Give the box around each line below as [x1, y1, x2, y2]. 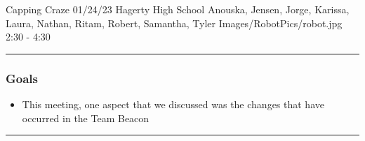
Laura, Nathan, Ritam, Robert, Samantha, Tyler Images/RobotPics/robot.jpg [6, 15, 343, 30]
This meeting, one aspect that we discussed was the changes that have [22, 97, 324, 111]
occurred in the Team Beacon [22, 110, 150, 125]
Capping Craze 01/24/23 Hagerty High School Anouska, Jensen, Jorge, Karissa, [6, 2, 350, 16]
